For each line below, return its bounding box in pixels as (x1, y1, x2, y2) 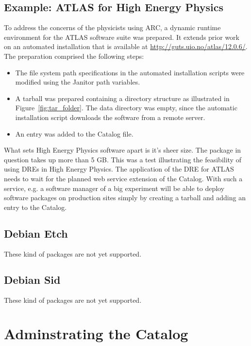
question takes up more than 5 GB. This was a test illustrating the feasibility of (4, 154, 241, 164)
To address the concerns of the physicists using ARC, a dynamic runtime (4, 22, 221, 33)
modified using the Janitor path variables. (15, 77, 140, 87)
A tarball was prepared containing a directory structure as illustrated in (15, 93, 230, 103)
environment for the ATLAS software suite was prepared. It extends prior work (4, 32, 239, 42)
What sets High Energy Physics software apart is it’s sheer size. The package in (4, 145, 241, 155)
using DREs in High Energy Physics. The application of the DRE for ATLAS (4, 164, 234, 174)
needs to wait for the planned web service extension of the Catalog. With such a (4, 173, 243, 183)
